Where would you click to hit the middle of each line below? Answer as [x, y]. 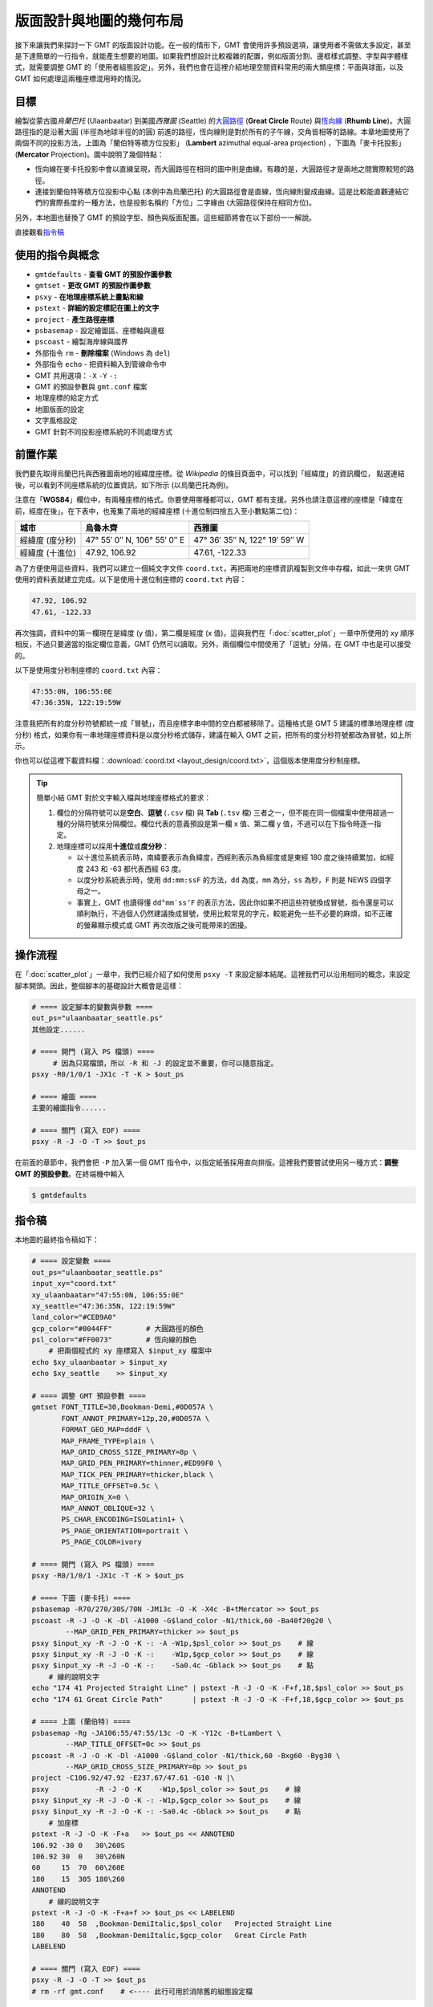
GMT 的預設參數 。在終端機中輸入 [70, 1174]
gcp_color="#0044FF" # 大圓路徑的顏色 [118, 1328]
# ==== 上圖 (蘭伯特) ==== [81, 1722]
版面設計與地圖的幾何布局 [99, 21]
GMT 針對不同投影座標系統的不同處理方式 [104, 432]
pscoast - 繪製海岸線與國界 [81, 342]
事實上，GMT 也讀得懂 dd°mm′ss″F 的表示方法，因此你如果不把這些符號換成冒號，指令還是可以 [235, 902]
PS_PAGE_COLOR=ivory [101, 1542]
